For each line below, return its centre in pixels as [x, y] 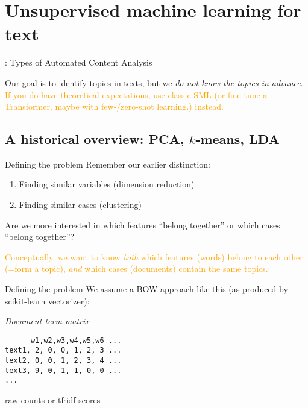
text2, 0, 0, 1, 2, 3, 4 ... [63, 361]
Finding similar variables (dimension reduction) [107, 184]
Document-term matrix [47, 321]
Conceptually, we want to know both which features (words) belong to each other [154, 256]
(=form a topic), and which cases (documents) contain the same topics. [137, 268]
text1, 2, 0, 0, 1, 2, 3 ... [63, 350]
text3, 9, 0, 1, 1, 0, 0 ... [63, 370]
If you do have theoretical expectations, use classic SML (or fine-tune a [136, 94]
